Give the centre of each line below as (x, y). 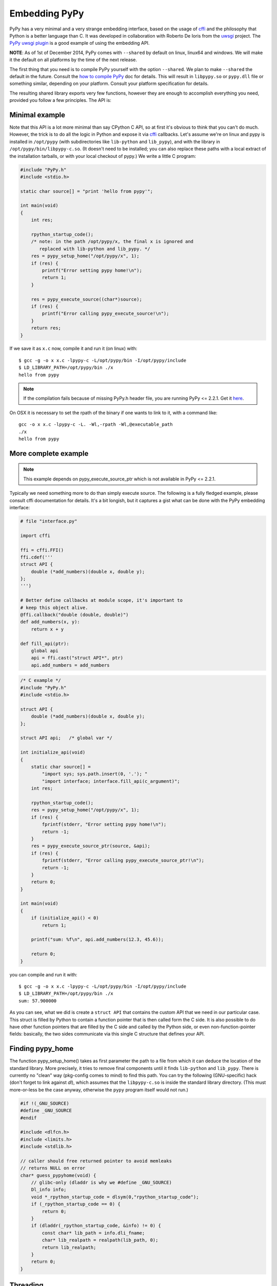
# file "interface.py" (49, 521)
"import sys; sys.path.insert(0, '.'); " (95, 774)
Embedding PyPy (47, 13)
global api (45, 650)
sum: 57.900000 (38, 1001)
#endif (28, 1118)
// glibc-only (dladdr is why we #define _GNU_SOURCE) (101, 1183)
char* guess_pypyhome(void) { (58, 1175)
